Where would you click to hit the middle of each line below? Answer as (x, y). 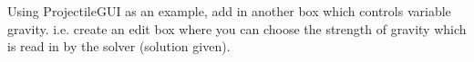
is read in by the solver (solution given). (119, 46)
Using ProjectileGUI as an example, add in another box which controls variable (229, 11)
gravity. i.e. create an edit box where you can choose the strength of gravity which (237, 28)
